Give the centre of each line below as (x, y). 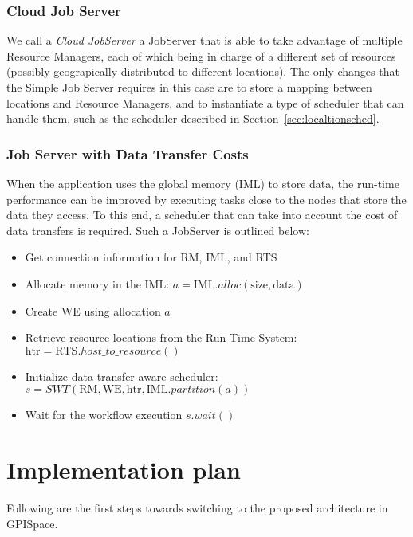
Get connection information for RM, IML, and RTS (151, 257)
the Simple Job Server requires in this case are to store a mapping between (189, 87)
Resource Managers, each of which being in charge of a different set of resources (201, 55)
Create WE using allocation (93, 310)
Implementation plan (124, 470)
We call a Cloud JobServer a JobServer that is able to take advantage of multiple (205, 40)
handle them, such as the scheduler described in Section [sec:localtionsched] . (193, 118)
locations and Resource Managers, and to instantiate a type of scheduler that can (205, 102)
